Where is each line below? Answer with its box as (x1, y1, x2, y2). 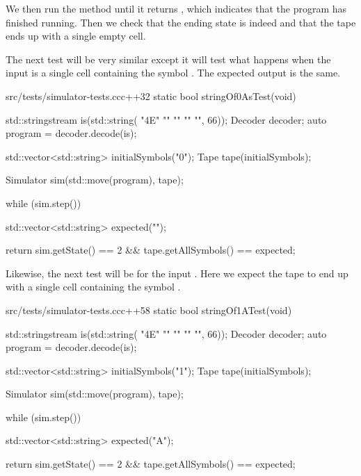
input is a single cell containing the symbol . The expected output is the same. (6, 65, 341, 80)
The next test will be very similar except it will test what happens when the (6, 51, 331, 66)
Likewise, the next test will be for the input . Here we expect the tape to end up (6, 265, 348, 280)
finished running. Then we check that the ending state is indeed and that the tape (6, 15, 356, 29)
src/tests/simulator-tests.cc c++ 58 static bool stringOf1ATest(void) (6, 302, 292, 317)
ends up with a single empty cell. (6, 28, 146, 43)
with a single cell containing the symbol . (6, 279, 181, 294)
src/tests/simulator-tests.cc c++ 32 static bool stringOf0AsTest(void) (6, 88, 296, 103)
